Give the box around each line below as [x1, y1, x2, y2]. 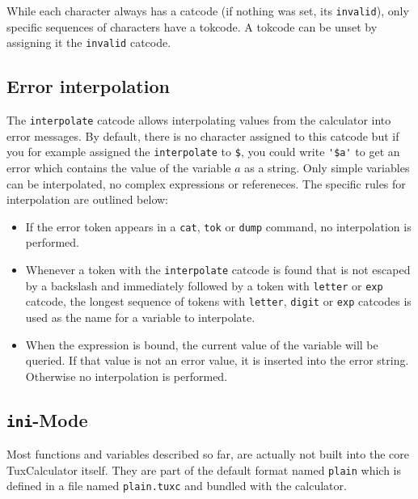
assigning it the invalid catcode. [6, 34, 171, 51]
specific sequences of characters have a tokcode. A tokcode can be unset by [6, 18, 378, 35]
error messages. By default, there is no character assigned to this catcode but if [6, 127, 399, 144]
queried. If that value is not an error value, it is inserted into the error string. [25, 352, 409, 369]
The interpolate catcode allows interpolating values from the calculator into [6, 112, 391, 129]
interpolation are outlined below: [6, 191, 169, 208]
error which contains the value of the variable [6, 159, 231, 176]
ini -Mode [6, 407, 88, 432]
